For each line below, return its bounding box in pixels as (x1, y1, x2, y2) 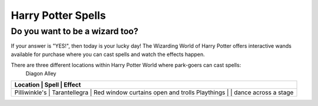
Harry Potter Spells (11, 9, 106, 22)
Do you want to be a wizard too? (11, 26, 138, 37)
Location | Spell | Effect (14, 80, 81, 88)
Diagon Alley (25, 69, 57, 77)
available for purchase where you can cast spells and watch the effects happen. (11, 51, 206, 58)
